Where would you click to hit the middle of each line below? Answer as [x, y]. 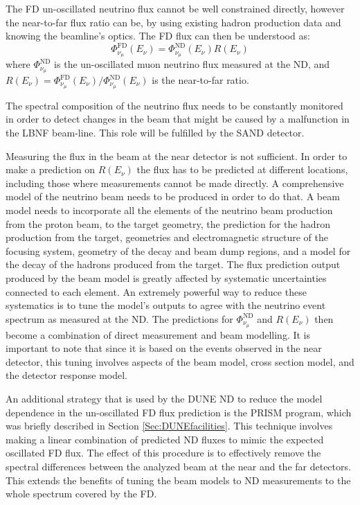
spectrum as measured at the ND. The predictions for [119, 318]
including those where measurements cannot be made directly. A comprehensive [175, 183]
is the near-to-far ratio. [200, 80]
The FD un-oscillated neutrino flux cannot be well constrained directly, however [175, 8]
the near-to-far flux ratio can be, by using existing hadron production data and [173, 22]
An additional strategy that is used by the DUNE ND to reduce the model [164, 398]
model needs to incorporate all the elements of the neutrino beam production [169, 210]
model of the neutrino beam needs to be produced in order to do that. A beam [173, 196]
